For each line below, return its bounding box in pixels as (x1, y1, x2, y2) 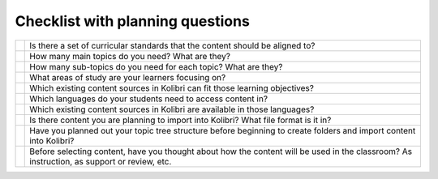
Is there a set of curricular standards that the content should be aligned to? (29, 40, 316, 51)
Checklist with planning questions (15, 12, 251, 30)
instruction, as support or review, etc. (29, 156, 172, 167)
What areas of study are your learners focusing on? (29, 71, 226, 83)
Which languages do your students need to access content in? (29, 93, 268, 104)
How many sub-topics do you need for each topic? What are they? (29, 61, 283, 72)
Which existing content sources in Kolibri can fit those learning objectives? (29, 82, 314, 93)
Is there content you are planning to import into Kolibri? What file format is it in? (29, 114, 332, 126)
